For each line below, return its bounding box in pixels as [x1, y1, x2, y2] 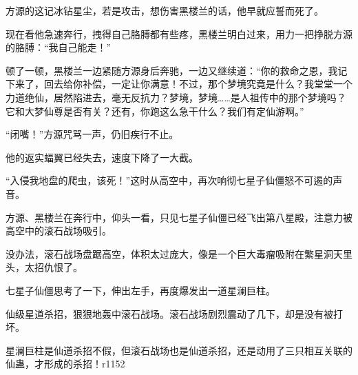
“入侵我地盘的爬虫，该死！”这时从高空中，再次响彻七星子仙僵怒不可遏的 [6, 173, 333, 187]
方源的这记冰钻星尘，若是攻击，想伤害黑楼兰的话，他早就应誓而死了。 [6, 3, 324, 17]
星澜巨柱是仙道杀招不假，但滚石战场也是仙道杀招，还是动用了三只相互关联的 [6, 343, 352, 357]
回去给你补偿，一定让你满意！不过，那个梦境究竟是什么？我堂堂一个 [43, 77, 352, 91]
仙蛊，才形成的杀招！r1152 [6, 356, 125, 371]
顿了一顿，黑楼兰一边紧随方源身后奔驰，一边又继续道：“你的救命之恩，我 [6, 63, 338, 77]
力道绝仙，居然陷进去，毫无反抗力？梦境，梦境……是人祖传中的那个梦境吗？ [6, 90, 346, 104]
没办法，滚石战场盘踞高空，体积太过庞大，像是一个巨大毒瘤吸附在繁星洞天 [6, 246, 343, 261]
